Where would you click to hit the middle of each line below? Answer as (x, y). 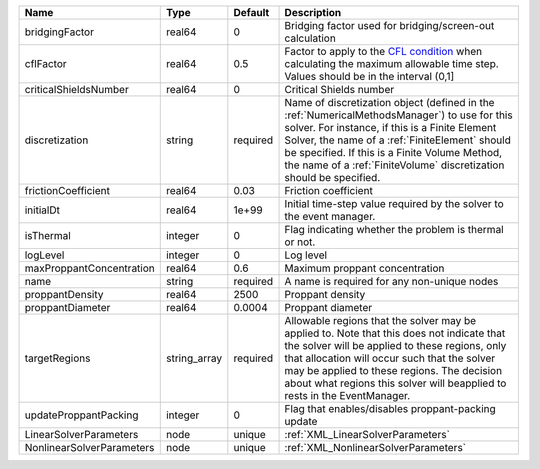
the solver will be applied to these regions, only (395, 345)
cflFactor (45, 63)
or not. (300, 242)
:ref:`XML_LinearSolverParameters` (367, 434)
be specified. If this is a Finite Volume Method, (393, 152)
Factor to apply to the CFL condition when (383, 51)
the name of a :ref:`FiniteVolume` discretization (394, 165)
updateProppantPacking (81, 415)
